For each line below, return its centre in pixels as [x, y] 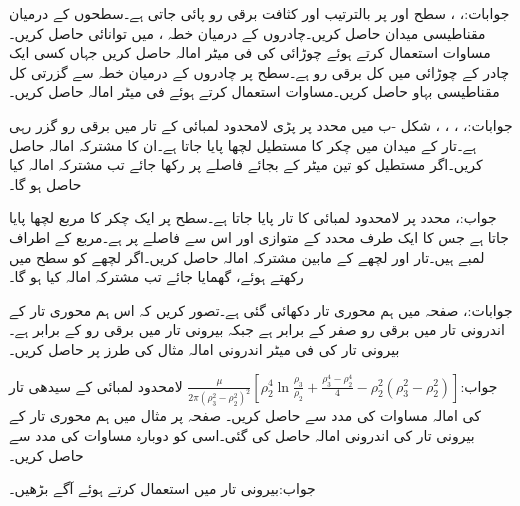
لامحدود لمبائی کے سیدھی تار [96, 385]
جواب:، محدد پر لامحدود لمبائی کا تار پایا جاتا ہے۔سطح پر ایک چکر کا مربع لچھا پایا [253, 217]
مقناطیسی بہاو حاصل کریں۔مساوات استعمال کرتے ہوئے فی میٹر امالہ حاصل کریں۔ [254, 91]
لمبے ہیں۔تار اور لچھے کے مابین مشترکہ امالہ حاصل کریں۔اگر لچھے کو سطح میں [247, 256]
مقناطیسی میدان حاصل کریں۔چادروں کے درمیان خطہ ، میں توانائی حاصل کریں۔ [247, 32]
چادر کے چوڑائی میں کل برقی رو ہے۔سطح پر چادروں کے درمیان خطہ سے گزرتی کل [259, 71]
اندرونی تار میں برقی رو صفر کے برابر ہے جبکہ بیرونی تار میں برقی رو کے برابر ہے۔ [257, 329]
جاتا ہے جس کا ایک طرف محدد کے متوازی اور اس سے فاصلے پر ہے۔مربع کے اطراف [259, 236]
